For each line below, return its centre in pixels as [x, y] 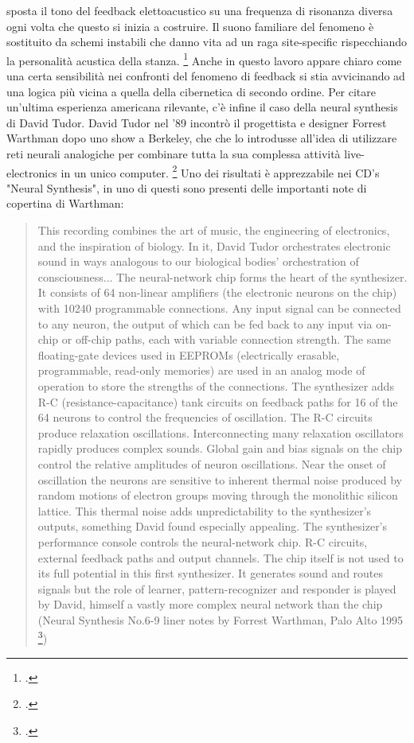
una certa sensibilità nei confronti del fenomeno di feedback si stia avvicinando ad [206, 76]
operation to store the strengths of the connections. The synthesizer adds [216, 385]
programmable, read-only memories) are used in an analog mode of [201, 370]
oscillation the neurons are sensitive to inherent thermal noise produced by [220, 479]
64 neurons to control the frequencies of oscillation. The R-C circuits [205, 417]
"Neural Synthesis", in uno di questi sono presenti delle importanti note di [187, 187]
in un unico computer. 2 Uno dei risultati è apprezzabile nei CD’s [220, 171]
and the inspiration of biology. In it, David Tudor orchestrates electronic [214, 245]
